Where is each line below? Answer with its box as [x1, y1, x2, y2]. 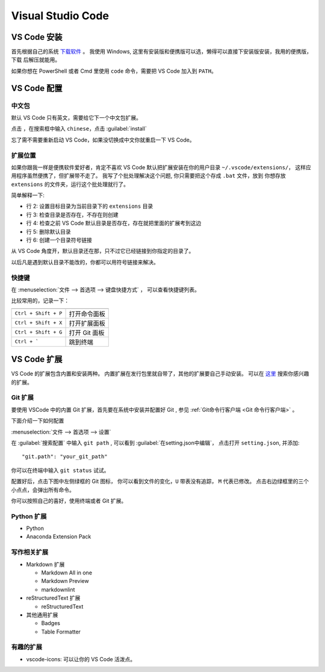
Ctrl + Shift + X [14, 320, 63, 326]
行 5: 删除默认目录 [26, 228, 72, 235]
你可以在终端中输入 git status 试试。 [11, 467, 110, 474]
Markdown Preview [41, 577, 90, 585]
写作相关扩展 [11, 548, 49, 556]
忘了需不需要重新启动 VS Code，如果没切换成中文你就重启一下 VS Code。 [11, 136, 195, 143]
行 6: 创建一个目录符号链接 [26, 237, 93, 244]
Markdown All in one [41, 569, 93, 576]
